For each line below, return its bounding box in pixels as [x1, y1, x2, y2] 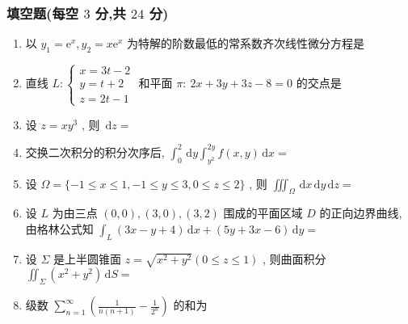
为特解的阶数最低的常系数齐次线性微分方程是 [127, 35, 365, 52]
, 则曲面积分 [263, 250, 326, 267]
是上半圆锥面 [53, 250, 122, 267]
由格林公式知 [25, 220, 94, 237]
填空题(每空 [6, 2, 79, 23]
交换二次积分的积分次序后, [25, 143, 165, 160]
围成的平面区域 [223, 204, 303, 221]
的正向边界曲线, [319, 204, 402, 221]
